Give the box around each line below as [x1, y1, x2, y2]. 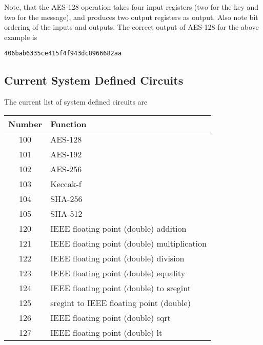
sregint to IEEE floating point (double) [50, 296, 191, 309]
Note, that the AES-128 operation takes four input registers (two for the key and [4, 2, 259, 12]
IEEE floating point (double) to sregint [50, 281, 191, 294]
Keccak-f [50, 177, 82, 190]
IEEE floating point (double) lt [50, 326, 163, 338]
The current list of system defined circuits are [4, 96, 148, 107]
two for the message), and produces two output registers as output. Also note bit [4, 11, 258, 22]
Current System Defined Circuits [4, 72, 184, 88]
